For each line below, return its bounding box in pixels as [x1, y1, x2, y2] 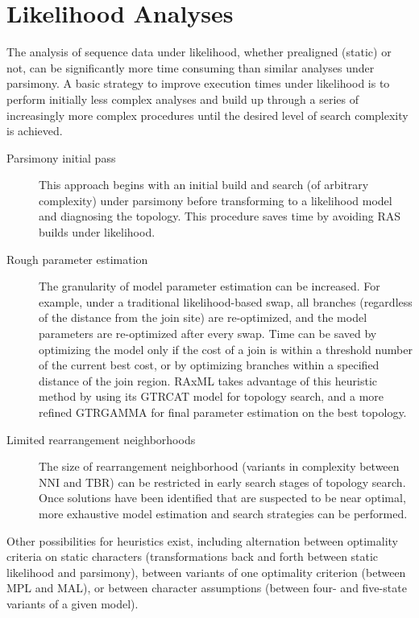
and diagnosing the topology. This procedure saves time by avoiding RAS [39, 208, 400, 225]
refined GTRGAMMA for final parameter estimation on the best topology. [39, 404, 407, 420]
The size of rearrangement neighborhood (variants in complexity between [39, 458, 400, 475]
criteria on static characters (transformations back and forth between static [6, 548, 379, 565]
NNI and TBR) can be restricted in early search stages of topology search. [39, 473, 406, 490]
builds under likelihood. [39, 224, 156, 241]
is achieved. [6, 122, 63, 139]
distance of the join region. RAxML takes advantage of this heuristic [39, 372, 377, 389]
